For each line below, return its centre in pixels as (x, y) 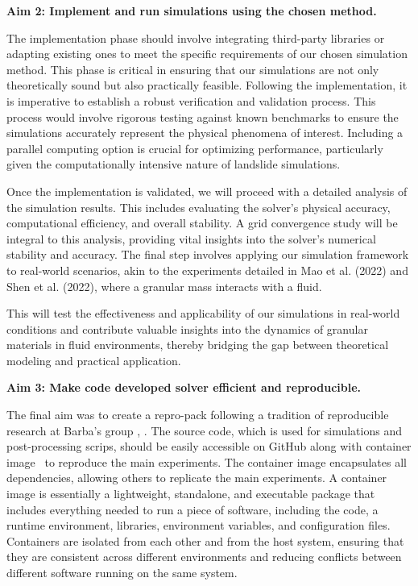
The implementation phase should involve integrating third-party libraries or (196, 37)
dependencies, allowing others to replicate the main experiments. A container (197, 478)
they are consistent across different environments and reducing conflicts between (204, 557)
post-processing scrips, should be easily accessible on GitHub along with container (209, 446)
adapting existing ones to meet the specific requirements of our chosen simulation (207, 54)
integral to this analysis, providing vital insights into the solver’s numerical (191, 238)
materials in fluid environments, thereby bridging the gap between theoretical (198, 345)
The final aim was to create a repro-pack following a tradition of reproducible (198, 415)
